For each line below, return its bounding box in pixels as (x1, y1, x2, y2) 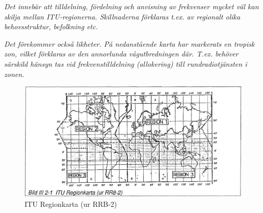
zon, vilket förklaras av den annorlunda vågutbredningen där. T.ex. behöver (4, 48, 238, 59)
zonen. (4, 68, 25, 79)
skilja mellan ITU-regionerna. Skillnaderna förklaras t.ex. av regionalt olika (4, 11, 240, 22)
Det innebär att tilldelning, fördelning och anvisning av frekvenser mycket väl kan (4, 1, 259, 11)
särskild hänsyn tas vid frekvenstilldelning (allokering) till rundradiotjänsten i (4, 58, 247, 69)
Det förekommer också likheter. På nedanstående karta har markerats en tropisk (4, 38, 255, 49)
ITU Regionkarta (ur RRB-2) (25, 198, 117, 209)
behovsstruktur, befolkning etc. (4, 21, 98, 32)
